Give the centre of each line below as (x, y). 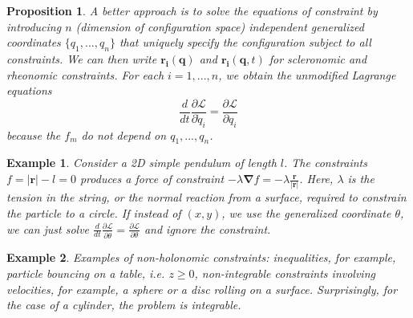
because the (34, 135)
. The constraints (326, 163)
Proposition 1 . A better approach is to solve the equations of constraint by (192, 10)
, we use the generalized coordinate (306, 212)
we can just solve (48, 228)
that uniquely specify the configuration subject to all (245, 42)
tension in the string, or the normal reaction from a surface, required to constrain (206, 197)
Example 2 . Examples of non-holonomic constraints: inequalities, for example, (201, 257)
